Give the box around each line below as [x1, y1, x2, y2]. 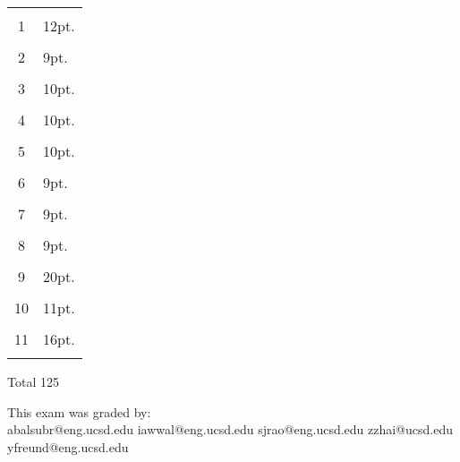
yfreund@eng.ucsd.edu [7, 437, 129, 456]
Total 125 [7, 372, 59, 390]
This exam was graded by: [7, 402, 151, 421]
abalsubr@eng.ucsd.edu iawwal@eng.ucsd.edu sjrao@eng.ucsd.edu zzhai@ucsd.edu [7, 420, 453, 439]
